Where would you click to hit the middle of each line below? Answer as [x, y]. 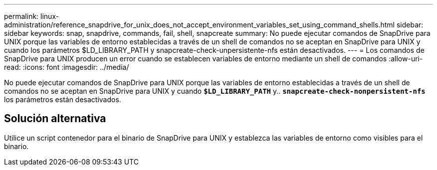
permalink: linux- [32, 16]
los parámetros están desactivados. [63, 99]
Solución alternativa [55, 119]
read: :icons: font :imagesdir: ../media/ [67, 67]
